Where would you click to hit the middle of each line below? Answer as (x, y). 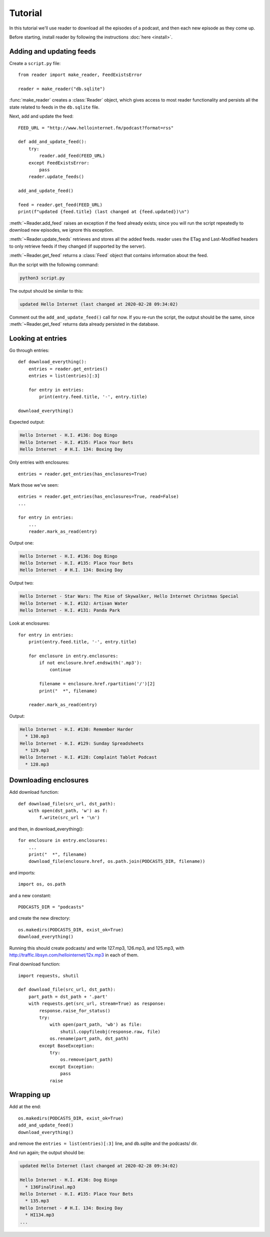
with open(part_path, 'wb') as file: (96, 1025)
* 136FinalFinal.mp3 (50, 1187)
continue (60, 670)
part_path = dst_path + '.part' (68, 996)
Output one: (21, 543)
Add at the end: (25, 1107)
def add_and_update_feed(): (52, 142)
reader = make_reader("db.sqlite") (62, 89)
